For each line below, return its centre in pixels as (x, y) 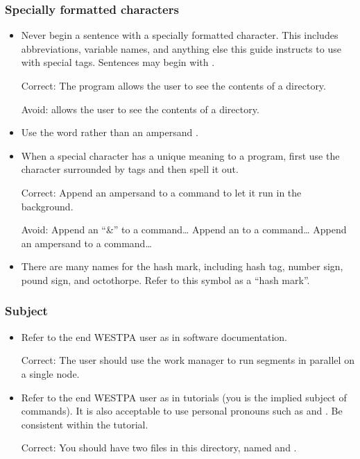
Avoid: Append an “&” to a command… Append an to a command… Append (184, 229)
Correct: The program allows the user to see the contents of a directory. (173, 85)
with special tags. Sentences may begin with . (118, 62)
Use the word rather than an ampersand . (110, 132)
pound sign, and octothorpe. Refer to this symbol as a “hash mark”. (165, 279)
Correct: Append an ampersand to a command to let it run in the (161, 192)
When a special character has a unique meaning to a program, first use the (180, 155)
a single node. (50, 373)
